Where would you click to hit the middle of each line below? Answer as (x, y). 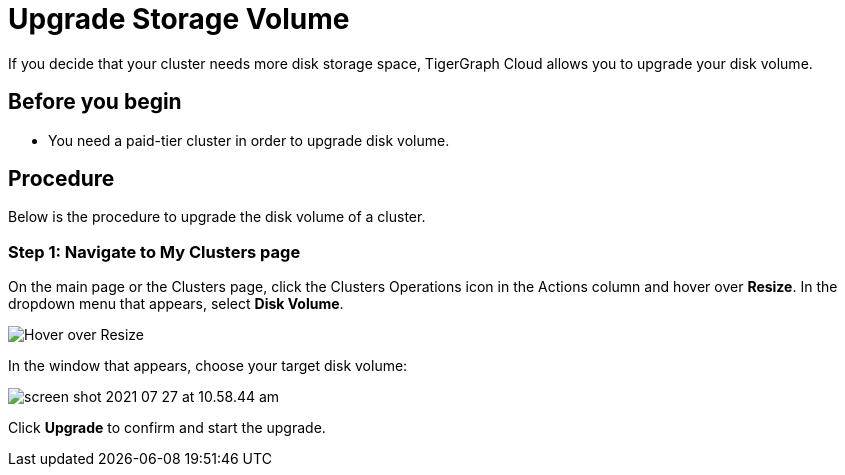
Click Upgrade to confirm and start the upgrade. (167, 428)
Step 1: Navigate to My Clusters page (154, 251)
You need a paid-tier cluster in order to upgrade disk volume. (249, 140)
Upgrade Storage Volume (179, 19)
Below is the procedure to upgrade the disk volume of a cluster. (217, 217)
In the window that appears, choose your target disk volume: (208, 366)
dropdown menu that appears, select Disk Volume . (176, 304)
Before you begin (95, 102)
